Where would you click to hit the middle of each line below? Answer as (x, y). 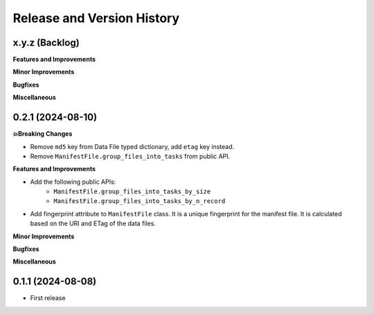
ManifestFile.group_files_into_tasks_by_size (132, 192)
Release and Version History (96, 18)
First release (48, 298)
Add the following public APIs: (73, 182)
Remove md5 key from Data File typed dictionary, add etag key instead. (132, 146)
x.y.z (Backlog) (46, 43)
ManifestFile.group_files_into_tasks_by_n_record (140, 201)
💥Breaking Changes (43, 134)
